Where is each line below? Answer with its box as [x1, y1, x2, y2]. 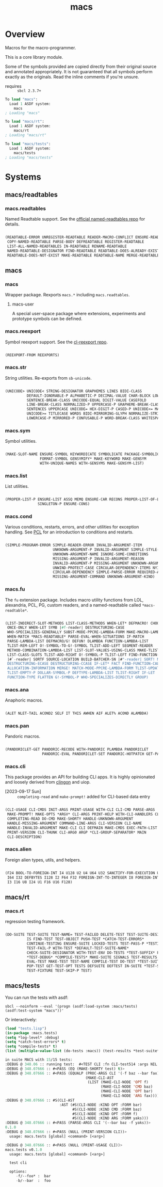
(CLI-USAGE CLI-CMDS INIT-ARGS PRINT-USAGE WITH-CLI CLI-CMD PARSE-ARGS [5, 807, 155, 812]
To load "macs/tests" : [5, 141, 51, 146]
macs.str [5, 364, 27, 371]
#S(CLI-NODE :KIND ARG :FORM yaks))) [72, 1116, 149, 1121]
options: [9, 1169, 27, 1174]
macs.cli [5, 763, 26, 770]
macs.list [5, 472, 28, 479]
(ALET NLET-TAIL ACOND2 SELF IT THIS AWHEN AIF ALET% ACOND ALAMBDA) [5, 711, 149, 716]
